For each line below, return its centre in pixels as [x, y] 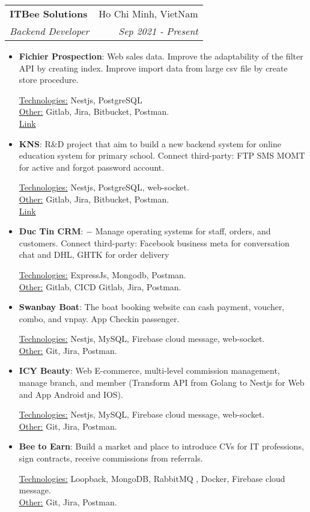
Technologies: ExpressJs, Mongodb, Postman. [102, 274]
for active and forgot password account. [92, 167]
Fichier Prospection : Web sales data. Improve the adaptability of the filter [161, 56]
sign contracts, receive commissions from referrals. [111, 458]
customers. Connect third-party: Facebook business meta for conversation [154, 242]
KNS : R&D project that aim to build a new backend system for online [150, 143]
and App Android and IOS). [71, 394]
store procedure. [49, 80]
